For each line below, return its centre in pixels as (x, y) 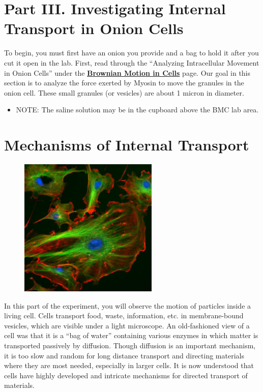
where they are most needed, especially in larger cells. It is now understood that (129, 365)
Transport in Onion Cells (94, 28)
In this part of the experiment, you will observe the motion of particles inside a (128, 305)
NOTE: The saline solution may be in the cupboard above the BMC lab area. (137, 110)
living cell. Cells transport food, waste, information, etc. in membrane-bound (124, 315)
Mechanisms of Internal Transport (127, 145)
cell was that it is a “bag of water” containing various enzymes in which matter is (131, 335)
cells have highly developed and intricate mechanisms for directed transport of (126, 375)
